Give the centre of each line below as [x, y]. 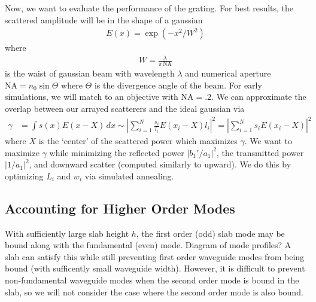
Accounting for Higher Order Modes [120, 208]
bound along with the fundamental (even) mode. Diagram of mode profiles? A [148, 245]
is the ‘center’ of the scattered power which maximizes [138, 141]
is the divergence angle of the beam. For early [178, 85]
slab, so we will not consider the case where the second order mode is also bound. [154, 292]
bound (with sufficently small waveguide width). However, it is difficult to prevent [155, 268]
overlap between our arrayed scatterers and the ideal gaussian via [125, 108]
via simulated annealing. [129, 176]
